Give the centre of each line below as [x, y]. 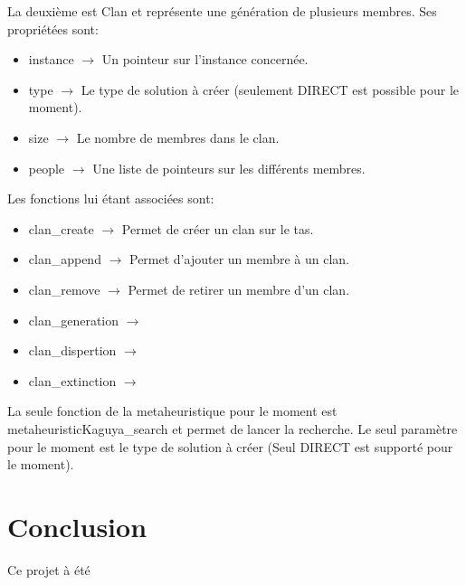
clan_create [61, 228]
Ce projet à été [49, 569]
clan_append [65, 259]
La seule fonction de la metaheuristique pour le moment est [172, 411]
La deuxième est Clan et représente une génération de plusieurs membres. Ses [222, 11]
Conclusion [77, 526]
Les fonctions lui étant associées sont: [111, 198]
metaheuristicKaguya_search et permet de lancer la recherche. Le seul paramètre [233, 428]
